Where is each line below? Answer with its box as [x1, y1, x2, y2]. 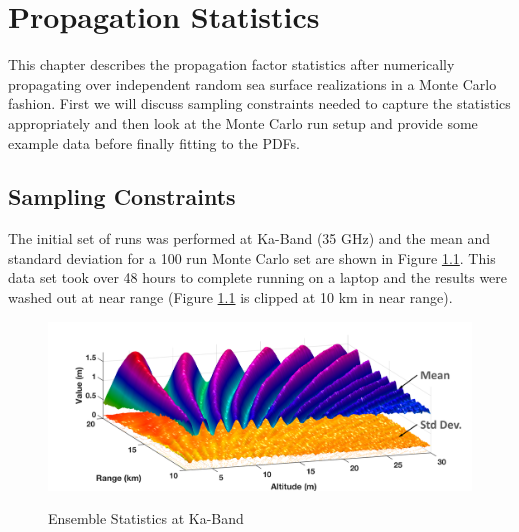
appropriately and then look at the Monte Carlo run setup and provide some [8, 112, 478, 133]
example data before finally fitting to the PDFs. [8, 132, 301, 153]
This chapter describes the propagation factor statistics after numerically [8, 54, 455, 75]
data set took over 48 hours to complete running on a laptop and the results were [8, 267, 508, 288]
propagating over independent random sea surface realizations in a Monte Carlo [8, 73, 497, 94]
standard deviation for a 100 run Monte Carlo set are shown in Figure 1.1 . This [8, 247, 496, 268]
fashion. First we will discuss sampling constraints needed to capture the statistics [8, 93, 511, 114]
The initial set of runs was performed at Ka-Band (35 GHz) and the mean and [8, 228, 491, 249]
